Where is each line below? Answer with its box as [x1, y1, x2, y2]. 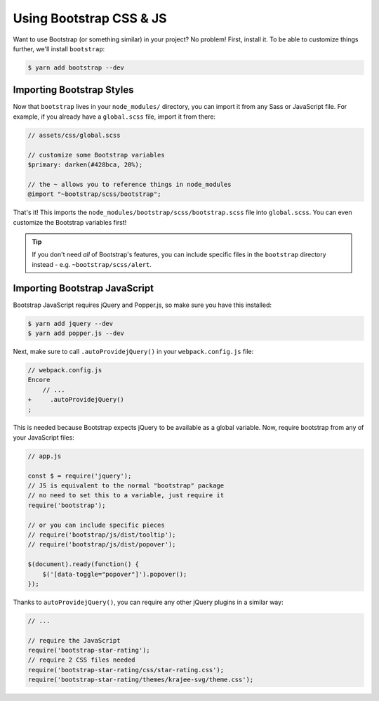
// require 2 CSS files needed [27, 656, 136, 664]
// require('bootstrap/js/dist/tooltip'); [27, 530, 176, 539]
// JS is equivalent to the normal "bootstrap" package [27, 482, 225, 490]
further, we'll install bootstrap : [13, 44, 105, 53]
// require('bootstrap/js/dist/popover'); [27, 541, 176, 549]
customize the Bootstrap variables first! [13, 218, 127, 226]
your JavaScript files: [13, 433, 75, 442]
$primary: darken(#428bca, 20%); [27, 160, 143, 169]
